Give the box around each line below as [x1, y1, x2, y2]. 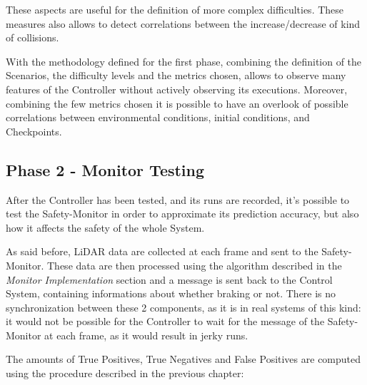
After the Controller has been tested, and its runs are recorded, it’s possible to [6, 192, 350, 207]
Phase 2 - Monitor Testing [6, 158, 205, 180]
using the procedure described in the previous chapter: [6, 366, 244, 381]
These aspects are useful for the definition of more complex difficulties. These [6, 2, 344, 16]
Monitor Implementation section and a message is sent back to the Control [6, 272, 333, 287]
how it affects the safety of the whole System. [6, 220, 205, 235]
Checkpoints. [6, 123, 62, 138]
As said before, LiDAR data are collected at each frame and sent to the [6, 244, 318, 259]
